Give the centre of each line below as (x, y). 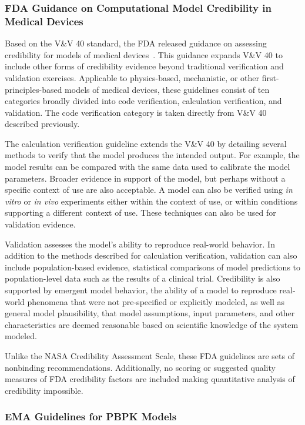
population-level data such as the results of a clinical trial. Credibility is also (143, 278)
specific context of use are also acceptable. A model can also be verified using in (149, 190)
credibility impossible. (44, 390)
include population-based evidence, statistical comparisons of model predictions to (153, 267)
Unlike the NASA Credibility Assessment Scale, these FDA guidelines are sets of (150, 355)
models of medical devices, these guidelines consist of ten (167, 89)
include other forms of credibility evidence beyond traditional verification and (144, 66)
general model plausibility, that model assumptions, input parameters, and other (150, 313)
